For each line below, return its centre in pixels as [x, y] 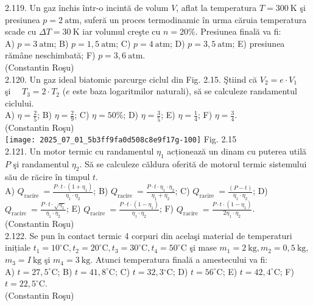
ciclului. [19, 103]
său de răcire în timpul [47, 176]
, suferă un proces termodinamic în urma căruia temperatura [193, 19]
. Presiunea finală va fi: [238, 31]
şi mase [203, 247]
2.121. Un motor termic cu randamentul [79, 151]
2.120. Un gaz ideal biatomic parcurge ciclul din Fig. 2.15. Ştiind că [131, 79]
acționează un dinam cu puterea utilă [237, 151]
